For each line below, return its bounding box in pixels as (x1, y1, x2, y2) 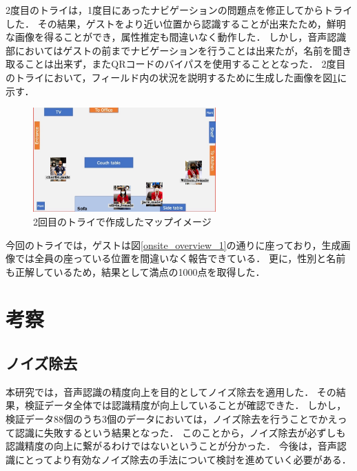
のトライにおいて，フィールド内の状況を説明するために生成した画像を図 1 (6, 70, 338, 84)
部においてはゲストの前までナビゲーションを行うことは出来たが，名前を (6, 43, 333, 57)
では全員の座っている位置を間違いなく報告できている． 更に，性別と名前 (14, 251, 346, 265)
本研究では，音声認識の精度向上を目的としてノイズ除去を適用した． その (6, 384, 336, 399)
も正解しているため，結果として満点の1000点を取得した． (6, 264, 265, 279)
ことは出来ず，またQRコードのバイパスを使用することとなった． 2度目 (24, 57, 346, 71)
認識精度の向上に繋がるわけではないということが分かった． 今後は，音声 (6, 439, 337, 453)
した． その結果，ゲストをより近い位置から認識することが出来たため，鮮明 (6, 16, 346, 30)
